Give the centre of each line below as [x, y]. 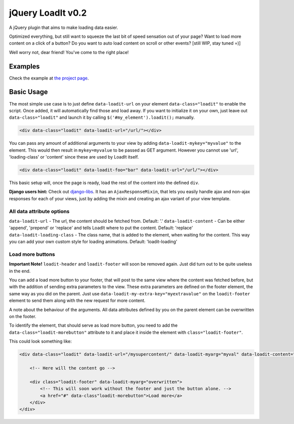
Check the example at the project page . [49, 78]
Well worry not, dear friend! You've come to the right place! [69, 52]
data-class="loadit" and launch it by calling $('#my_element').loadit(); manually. [102, 117]
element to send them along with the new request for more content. [77, 301]
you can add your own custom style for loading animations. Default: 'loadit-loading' [93, 242]
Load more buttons [32, 254]
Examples [24, 66]
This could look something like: [40, 342]
